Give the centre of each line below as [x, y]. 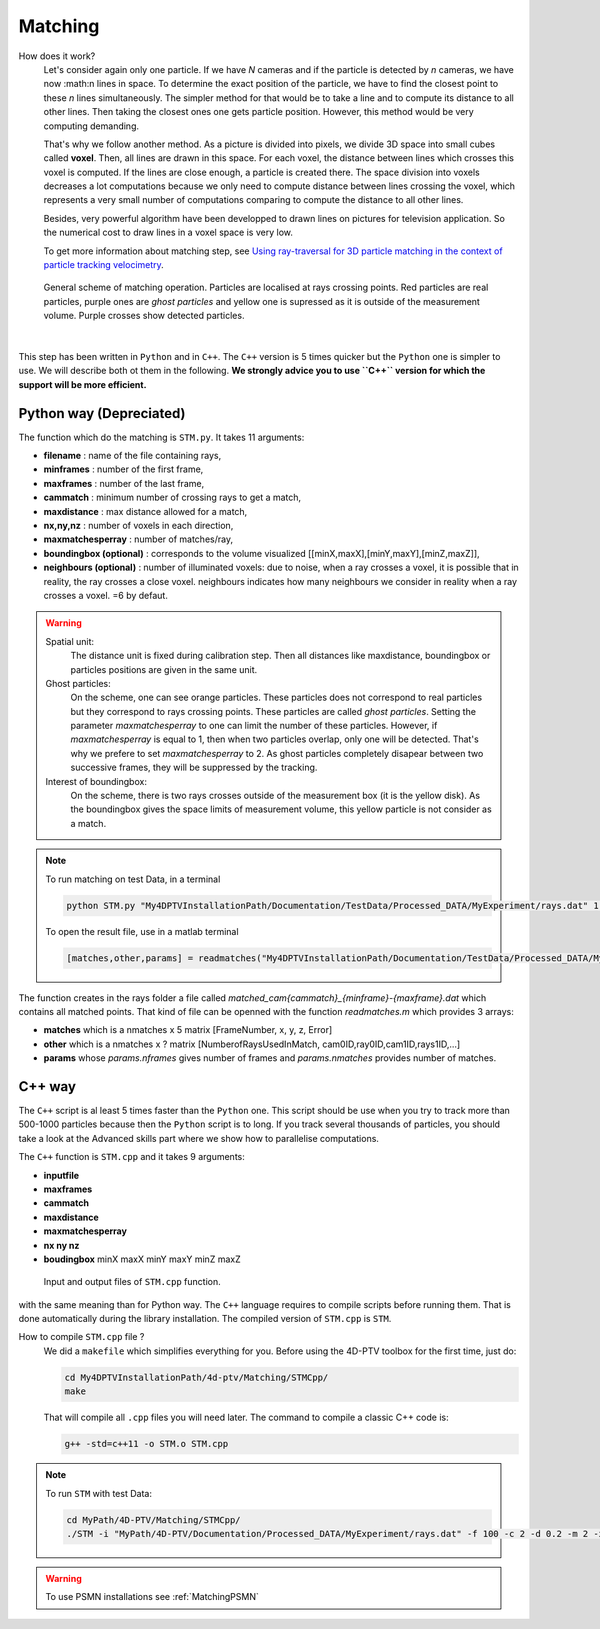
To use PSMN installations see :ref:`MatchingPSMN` [152, 1597]
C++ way [47, 1086]
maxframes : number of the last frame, [124, 483]
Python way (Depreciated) [102, 413]
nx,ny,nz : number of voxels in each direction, [138, 525]
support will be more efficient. [82, 384]
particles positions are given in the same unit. [164, 669]
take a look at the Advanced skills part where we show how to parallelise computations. [199, 1138]
